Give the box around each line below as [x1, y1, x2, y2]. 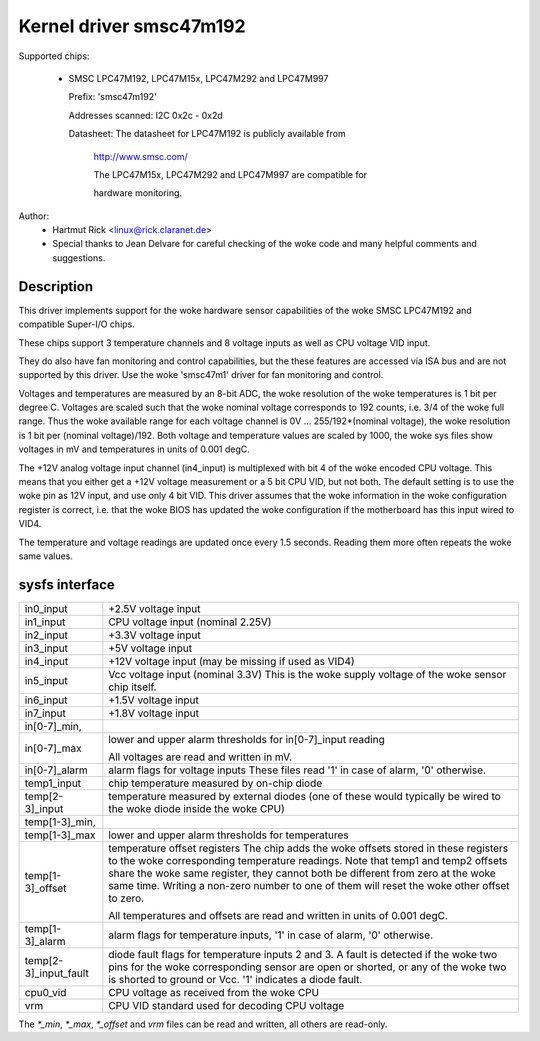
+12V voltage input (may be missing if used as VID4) [108, 654, 355, 668]
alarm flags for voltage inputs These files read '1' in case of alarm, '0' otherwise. [108, 763, 487, 777]
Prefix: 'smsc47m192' [68, 91, 157, 103]
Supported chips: [18, 50, 90, 62]
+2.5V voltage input [108, 601, 201, 615]
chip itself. [108, 680, 157, 694]
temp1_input [24, 776, 82, 790]
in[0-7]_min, [24, 719, 82, 733]
